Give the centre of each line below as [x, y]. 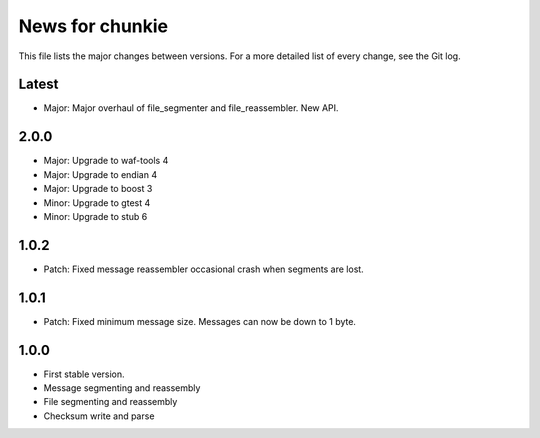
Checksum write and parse [99, 416]
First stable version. [84, 374]
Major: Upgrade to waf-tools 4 [106, 161]
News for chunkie [93, 26]
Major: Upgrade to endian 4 [100, 174]
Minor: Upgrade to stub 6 [95, 216]
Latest [38, 84]
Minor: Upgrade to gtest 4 [97, 202]
